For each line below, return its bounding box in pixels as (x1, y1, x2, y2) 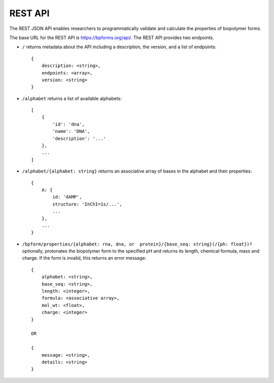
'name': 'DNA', (52, 128, 90, 134)
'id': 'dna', (52, 121, 85, 127)
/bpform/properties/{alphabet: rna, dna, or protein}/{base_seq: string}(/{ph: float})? (22, 241, 252, 247)
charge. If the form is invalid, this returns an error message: (22, 255, 147, 261)
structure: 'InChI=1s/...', (52, 201, 122, 207)
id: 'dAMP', (52, 194, 82, 200)
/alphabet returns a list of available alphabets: (22, 95, 122, 101)
